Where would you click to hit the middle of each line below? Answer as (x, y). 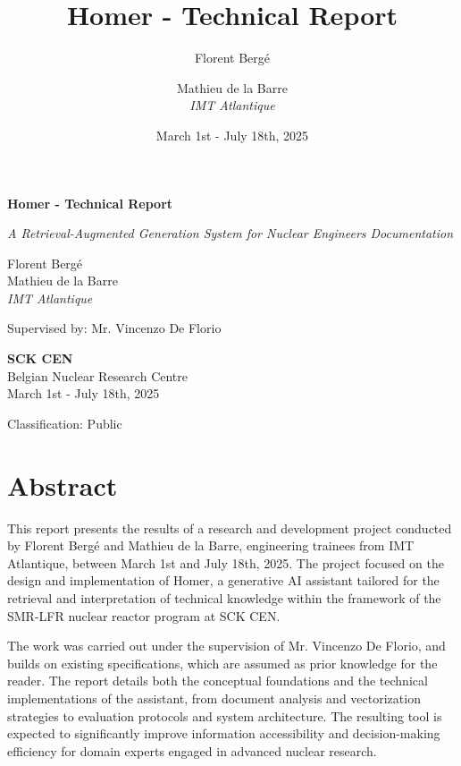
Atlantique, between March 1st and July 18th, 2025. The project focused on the (226, 562)
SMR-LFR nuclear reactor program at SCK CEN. (144, 615)
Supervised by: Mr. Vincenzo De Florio (114, 328)
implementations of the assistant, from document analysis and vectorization (214, 698)
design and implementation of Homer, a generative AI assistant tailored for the (223, 580)
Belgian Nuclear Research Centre (97, 375)
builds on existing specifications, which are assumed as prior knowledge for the (222, 663)
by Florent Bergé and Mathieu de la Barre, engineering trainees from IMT (211, 545)
